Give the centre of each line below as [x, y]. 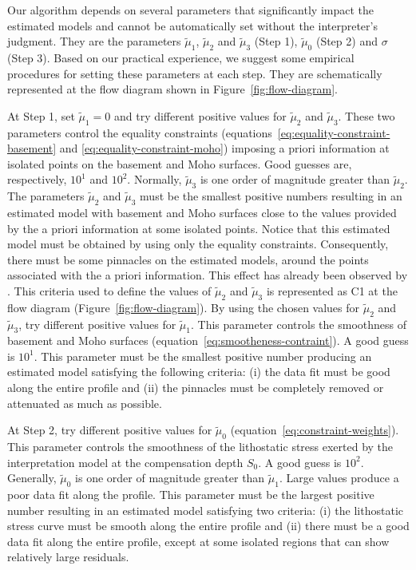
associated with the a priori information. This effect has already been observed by [208, 275]
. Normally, [155, 179]
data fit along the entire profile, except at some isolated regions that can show [198, 541]
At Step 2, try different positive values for [110, 430]
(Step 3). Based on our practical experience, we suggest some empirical [181, 57]
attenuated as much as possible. [85, 403]
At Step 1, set [41, 115]
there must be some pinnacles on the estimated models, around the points [188, 259]
